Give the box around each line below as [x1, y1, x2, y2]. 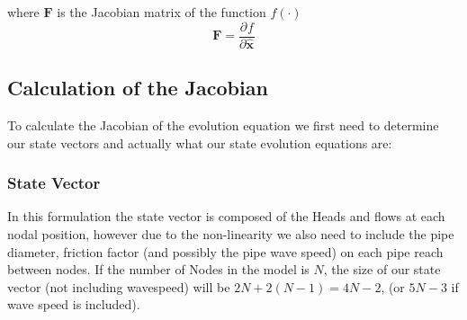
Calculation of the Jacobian [7, 74, 268, 102]
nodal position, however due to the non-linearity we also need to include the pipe [7, 224, 454, 243]
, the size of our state [323, 260, 441, 279]
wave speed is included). [7, 295, 140, 314]
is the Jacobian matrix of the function [57, 3, 266, 21]
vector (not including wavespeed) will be [7, 277, 230, 296]
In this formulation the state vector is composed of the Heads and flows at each [7, 207, 445, 226]
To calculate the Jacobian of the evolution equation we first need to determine [7, 115, 439, 134]
